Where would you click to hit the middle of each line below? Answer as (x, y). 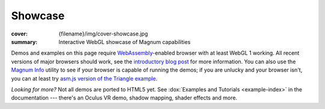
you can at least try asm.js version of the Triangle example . (84, 78)
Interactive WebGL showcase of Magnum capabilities (125, 42)
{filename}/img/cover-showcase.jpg (103, 34)
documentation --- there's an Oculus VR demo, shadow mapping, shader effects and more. (124, 98)
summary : (24, 42)
